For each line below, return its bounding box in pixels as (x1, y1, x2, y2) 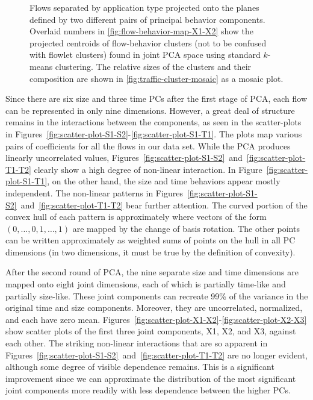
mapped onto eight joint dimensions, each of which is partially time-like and (5, 278, 286, 290)
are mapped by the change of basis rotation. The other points (72, 222, 300, 234)
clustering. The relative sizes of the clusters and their (55, 60, 252, 72)
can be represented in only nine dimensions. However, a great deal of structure (5, 104, 295, 116)
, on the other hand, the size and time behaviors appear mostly (47, 175, 280, 187)
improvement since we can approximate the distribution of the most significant (5, 372, 296, 384)
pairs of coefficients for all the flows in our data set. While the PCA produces (5, 139, 291, 152)
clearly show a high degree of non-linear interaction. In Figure (34, 163, 262, 175)
